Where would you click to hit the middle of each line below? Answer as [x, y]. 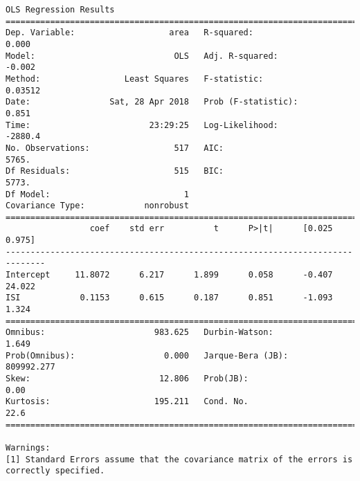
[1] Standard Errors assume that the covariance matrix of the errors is [179, 459]
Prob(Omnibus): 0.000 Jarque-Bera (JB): [147, 355]
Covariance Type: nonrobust [97, 206]
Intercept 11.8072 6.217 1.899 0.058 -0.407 [169, 275]
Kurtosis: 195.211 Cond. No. [127, 402]
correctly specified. [55, 471]
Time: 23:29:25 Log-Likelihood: [142, 125]
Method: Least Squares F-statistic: [135, 79]
